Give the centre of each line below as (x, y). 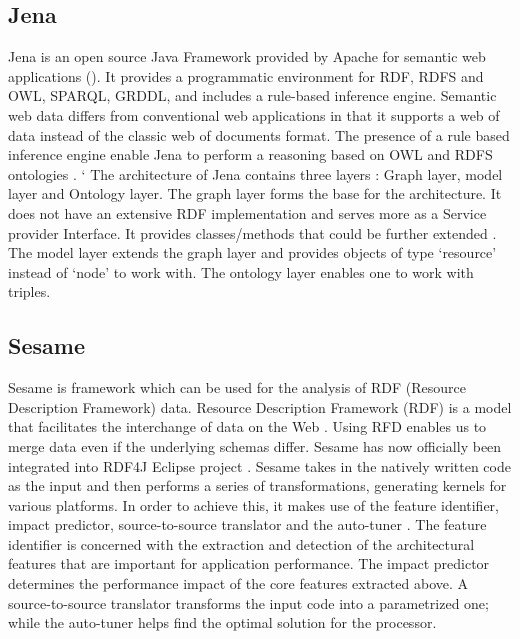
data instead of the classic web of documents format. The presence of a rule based (259, 134)
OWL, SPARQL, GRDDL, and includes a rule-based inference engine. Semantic (252, 95)
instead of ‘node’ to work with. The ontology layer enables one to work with (241, 271)
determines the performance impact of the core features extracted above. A (238, 583)
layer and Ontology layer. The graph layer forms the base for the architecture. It (255, 193)
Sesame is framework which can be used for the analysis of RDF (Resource (237, 387)
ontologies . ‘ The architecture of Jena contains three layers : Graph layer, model (255, 173)
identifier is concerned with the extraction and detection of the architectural (241, 543)
